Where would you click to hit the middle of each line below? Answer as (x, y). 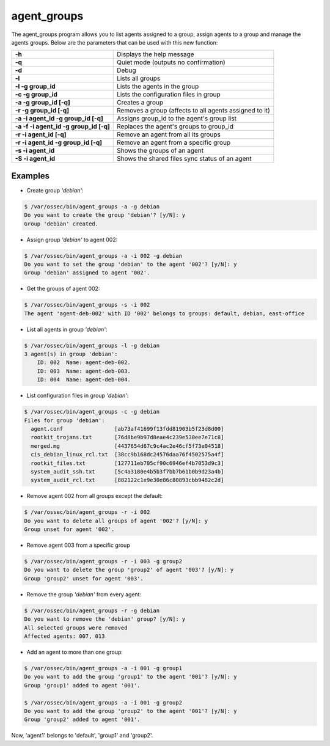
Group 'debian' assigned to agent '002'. (87, 273)
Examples (31, 176)
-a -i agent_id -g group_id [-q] (59, 119)
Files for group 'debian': (64, 420)
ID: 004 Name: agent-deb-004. (84, 380)
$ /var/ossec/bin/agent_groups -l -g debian (92, 346)
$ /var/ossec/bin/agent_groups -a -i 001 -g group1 (103, 668)
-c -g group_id (36, 95)
